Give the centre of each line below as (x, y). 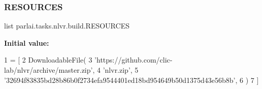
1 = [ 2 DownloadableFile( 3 (48, 60)
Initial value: (27, 42)
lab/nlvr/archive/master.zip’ (48, 70)
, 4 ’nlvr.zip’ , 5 (116, 70)
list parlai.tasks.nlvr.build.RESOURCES (67, 26)
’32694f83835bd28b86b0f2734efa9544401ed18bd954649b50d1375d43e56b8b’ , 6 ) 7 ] (132, 80)
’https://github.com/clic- (134, 60)
